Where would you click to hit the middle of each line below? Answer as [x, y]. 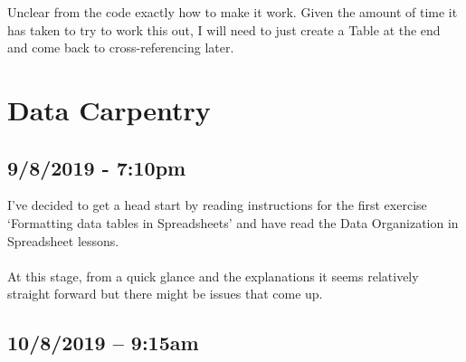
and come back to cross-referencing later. [121, 48]
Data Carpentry [109, 109]
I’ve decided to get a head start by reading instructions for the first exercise [217, 205]
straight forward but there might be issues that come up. [165, 294]
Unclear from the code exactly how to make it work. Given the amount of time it [233, 12]
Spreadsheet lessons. [63, 240]
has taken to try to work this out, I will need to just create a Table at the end [224, 29]
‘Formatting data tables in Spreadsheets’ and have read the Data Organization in [233, 222]
